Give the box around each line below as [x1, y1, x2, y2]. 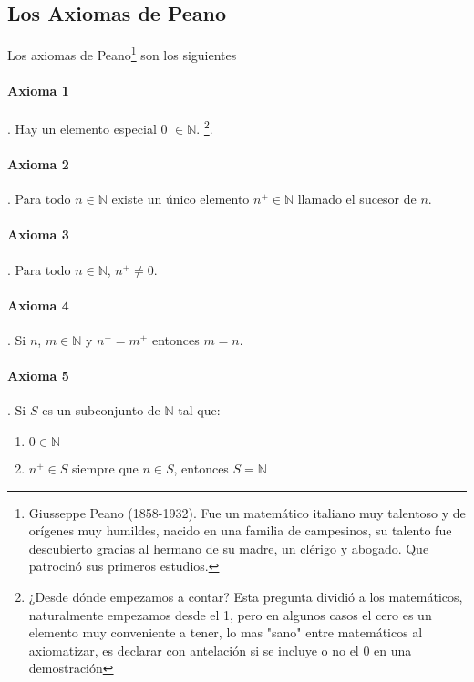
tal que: [178, 401, 221, 420]
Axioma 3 [7, 225, 69, 244]
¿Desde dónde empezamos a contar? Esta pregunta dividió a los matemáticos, [28, 587, 463, 606]
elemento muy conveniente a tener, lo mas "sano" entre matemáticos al [28, 623, 423, 642]
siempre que [71, 459, 139, 478]
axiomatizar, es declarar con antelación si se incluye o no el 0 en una [28, 640, 412, 659]
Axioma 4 [7, 295, 69, 314]
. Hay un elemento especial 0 [7, 118, 168, 137]
